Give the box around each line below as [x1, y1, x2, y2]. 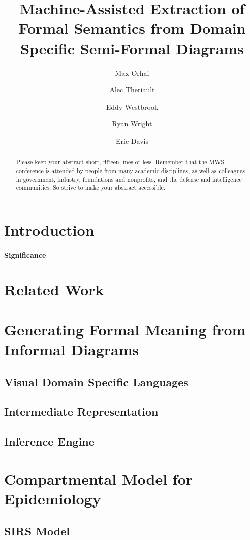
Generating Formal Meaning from [4, 319, 246, 340]
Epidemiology [4, 488, 101, 509]
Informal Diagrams [4, 339, 139, 360]
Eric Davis [116, 135, 148, 146]
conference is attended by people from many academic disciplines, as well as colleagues [16, 166, 245, 175]
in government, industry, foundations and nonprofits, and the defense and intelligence [16, 175, 242, 183]
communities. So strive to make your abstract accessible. [16, 183, 166, 192]
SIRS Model [4, 523, 70, 538]
